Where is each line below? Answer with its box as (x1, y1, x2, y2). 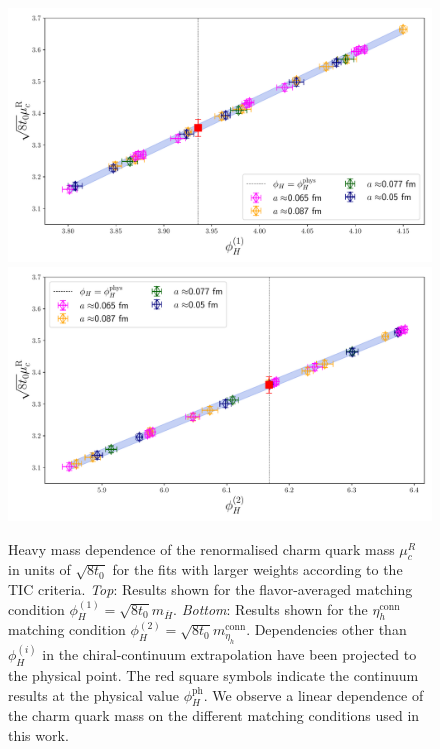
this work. (8, 725, 69, 746)
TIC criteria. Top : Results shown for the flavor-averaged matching (8, 579, 413, 600)
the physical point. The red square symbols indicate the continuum (8, 665, 419, 686)
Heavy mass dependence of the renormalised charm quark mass (8, 538, 395, 559)
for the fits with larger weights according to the (112, 559, 403, 580)
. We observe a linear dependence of (203, 684, 424, 705)
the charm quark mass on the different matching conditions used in (8, 705, 420, 726)
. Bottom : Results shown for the (173, 598, 368, 619)
